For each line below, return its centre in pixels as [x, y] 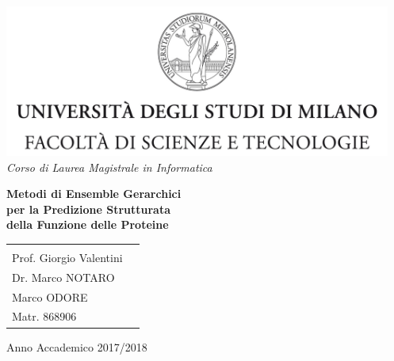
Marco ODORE [50, 296]
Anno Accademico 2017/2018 [77, 346]
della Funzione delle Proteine [88, 224]
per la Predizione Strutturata [89, 209]
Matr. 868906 [44, 316]
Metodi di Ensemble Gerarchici [94, 194]
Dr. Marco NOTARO [63, 277]
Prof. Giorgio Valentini [67, 257]
